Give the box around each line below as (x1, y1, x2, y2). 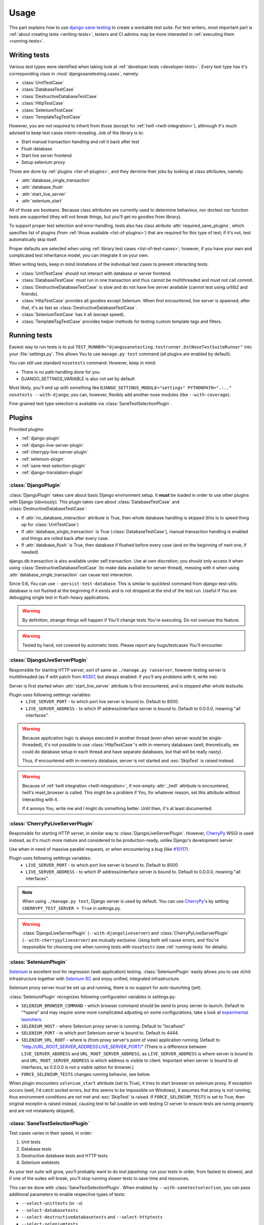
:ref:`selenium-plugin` (21, 456, 65, 462)
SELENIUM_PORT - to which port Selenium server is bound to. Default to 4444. (21, 1030, 179, 1036)
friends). (21, 291, 39, 296)
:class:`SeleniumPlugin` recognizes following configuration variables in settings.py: (9, 994, 176, 1000)
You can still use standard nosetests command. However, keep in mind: (9, 360, 156, 366)
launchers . (21, 1016, 43, 1022)
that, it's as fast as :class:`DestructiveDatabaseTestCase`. (21, 304, 137, 311)
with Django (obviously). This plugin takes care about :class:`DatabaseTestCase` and (9, 499, 180, 505)
